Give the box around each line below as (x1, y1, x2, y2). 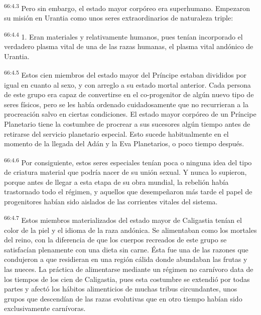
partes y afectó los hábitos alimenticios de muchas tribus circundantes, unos (4, 283, 237, 294)
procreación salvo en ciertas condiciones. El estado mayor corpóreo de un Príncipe (4, 109, 256, 119)
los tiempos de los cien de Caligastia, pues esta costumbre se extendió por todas (4, 273, 250, 284)
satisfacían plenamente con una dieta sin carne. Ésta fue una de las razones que (4, 244, 248, 254)
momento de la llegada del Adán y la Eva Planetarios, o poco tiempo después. (4, 138, 244, 149)
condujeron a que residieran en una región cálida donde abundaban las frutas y (4, 254, 247, 264)
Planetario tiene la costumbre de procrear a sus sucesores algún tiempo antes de (4, 118, 250, 129)
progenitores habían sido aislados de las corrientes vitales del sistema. (4, 196, 218, 206)
